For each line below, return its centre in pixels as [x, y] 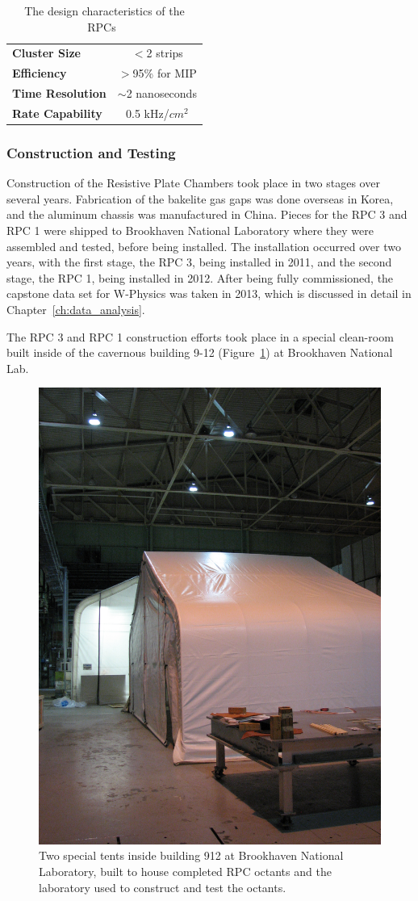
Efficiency [40, 73]
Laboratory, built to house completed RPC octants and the [185, 871]
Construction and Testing [91, 152]
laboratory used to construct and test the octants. [163, 887]
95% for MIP [165, 73]
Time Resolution [59, 93]
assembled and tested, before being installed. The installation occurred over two [204, 246]
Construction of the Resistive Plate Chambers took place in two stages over [193, 183]
